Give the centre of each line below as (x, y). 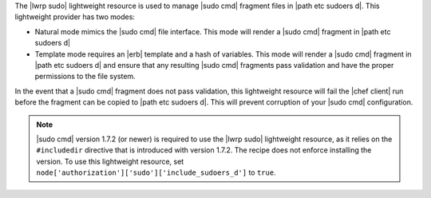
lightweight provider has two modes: (75, 17)
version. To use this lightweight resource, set (110, 161)
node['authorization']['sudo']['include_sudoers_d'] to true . (156, 172)
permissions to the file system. (85, 77)
